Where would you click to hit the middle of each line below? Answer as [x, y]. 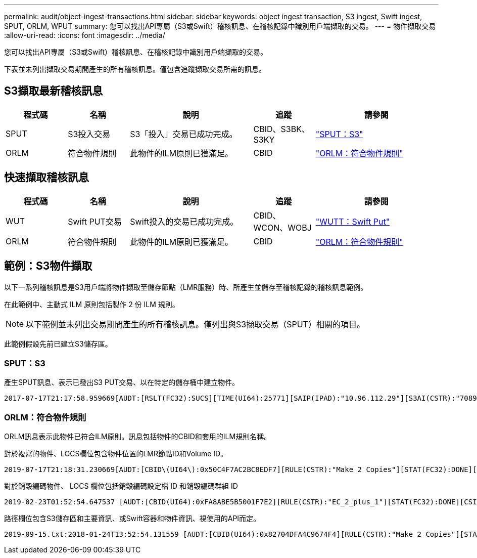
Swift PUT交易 [95, 221]
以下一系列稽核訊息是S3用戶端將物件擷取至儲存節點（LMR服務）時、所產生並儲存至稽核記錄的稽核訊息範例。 [186, 287]
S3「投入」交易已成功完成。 [184, 134]
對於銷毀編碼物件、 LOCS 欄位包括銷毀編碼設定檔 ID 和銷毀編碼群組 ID [121, 486]
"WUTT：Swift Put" [353, 221]
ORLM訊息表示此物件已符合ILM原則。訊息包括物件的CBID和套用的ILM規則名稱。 [138, 437]
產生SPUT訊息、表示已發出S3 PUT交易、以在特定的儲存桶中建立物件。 [122, 382]
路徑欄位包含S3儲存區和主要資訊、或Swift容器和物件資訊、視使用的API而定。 [132, 519]
